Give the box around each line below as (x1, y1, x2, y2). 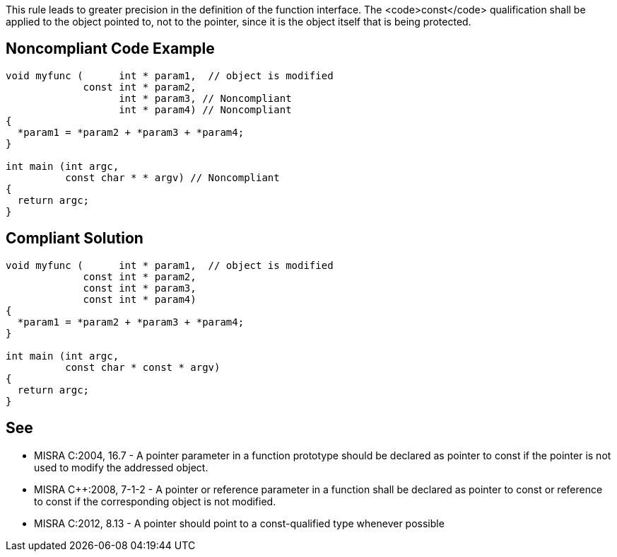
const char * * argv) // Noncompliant (65, 171, 280, 183)
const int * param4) (83, 293, 196, 305)
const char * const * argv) (65, 361, 221, 373)
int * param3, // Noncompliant (119, 92, 292, 104)
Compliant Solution (6, 229, 143, 248)
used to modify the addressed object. (34, 461, 208, 473)
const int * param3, (83, 282, 196, 294)
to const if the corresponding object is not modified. (34, 495, 276, 507)
